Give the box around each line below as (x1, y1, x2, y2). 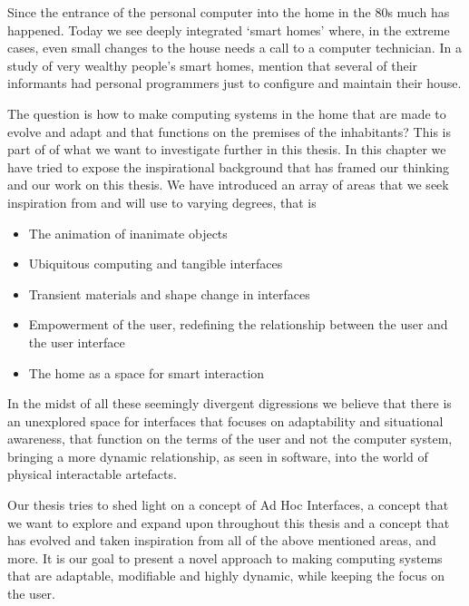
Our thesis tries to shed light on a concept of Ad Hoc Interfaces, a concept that (7, 495, 449, 514)
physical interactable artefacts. (7, 464, 177, 484)
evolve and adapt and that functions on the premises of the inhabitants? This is (7, 122, 451, 141)
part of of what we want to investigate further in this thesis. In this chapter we (7, 140, 446, 159)
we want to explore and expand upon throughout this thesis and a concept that (7, 513, 450, 532)
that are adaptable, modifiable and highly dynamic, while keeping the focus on (7, 566, 445, 585)
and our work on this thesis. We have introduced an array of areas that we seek (7, 175, 449, 194)
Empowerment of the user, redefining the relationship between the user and (28, 315, 448, 334)
